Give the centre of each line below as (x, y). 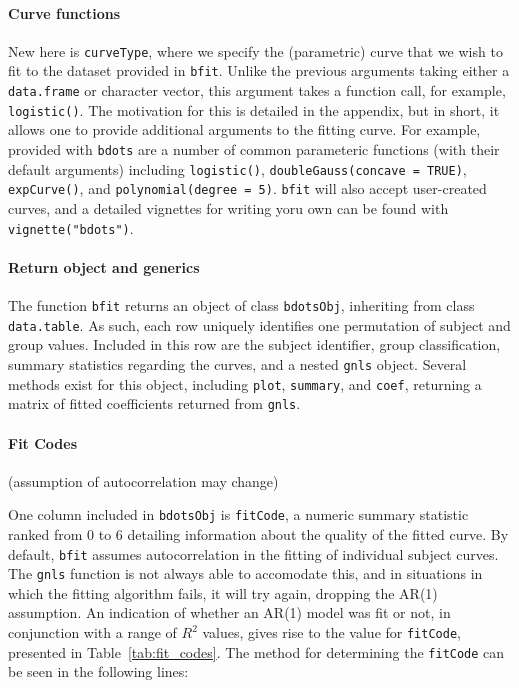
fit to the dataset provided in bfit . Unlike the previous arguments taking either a (259, 70)
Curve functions (64, 12)
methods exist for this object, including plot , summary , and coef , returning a (245, 383)
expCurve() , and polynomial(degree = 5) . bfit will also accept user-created (247, 188)
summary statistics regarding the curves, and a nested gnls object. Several (237, 363)
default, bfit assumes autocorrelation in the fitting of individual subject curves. (253, 553)
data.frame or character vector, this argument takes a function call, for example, (257, 90)
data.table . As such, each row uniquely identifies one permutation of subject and (259, 324)
